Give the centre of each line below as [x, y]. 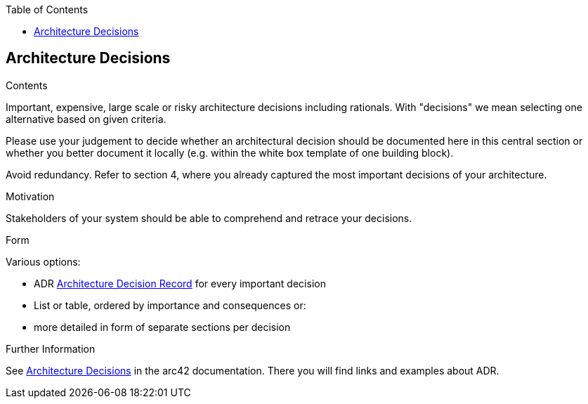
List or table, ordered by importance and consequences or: [170, 305]
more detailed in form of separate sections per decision [162, 327]
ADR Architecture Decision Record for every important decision [180, 283]
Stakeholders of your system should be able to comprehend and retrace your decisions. [209, 218]
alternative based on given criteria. [86, 119]
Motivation [30, 196]
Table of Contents [47, 9]
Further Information [51, 348]
